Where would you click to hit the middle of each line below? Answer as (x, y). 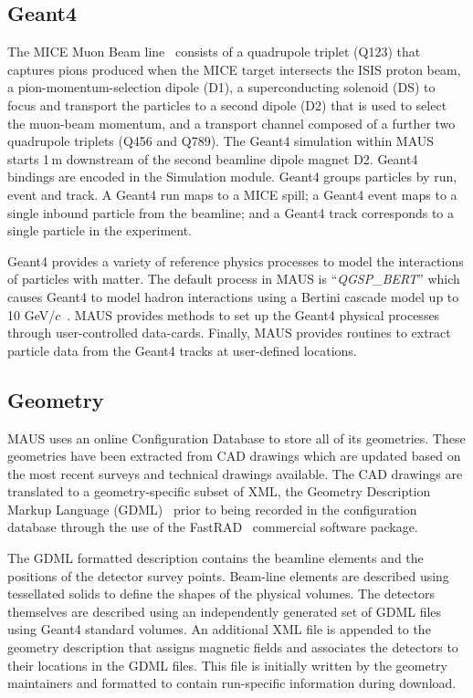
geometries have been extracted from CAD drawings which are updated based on (234, 456)
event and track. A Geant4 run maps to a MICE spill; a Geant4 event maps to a (232, 194)
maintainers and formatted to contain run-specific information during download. (232, 683)
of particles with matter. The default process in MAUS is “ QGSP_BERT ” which (234, 279)
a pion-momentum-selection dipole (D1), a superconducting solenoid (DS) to (221, 87)
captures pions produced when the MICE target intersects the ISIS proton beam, (234, 69)
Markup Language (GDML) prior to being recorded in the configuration (212, 509)
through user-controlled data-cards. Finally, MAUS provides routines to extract (229, 333)
